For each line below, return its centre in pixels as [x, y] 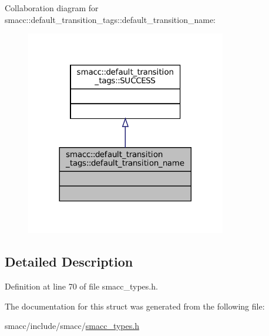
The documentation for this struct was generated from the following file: [135, 306]
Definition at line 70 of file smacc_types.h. [81, 286]
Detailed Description [69, 262]
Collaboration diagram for [52, 8]
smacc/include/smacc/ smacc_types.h [72, 326]
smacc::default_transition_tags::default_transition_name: [110, 19]
